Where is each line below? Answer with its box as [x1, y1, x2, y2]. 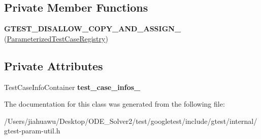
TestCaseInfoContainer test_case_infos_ [4, 81, 141, 92]
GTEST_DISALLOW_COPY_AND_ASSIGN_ [4, 23, 181, 34]
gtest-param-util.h [4, 125, 60, 136]
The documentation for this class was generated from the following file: [4, 99, 225, 109]
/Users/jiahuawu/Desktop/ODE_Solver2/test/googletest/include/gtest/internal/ [4, 115, 257, 126]
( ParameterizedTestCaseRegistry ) [4, 33, 108, 43]
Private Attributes [4, 58, 103, 73]
